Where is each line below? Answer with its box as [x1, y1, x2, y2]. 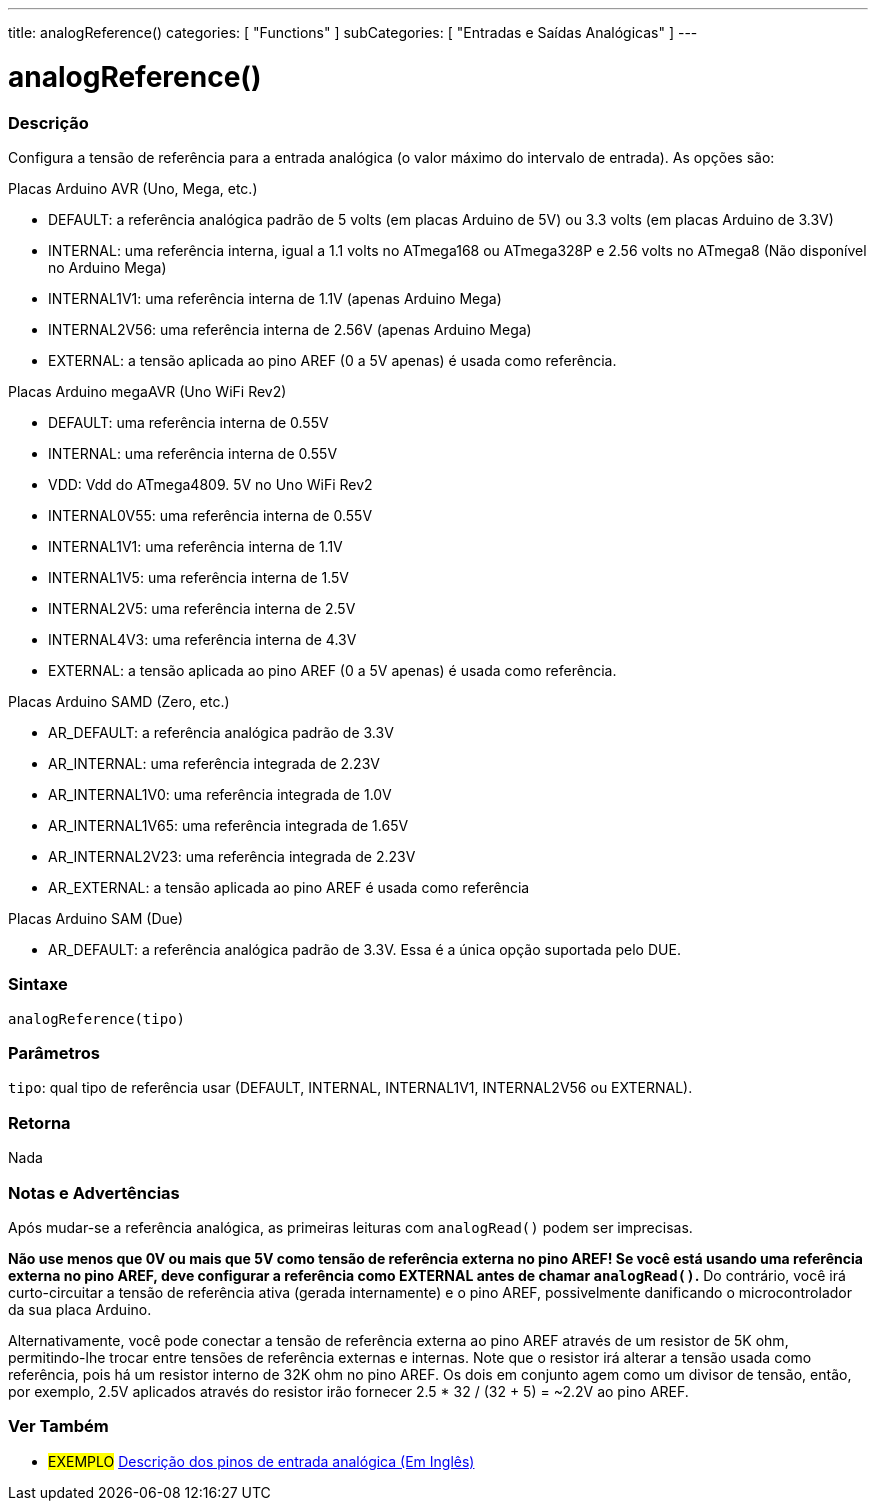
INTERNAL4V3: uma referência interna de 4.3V [48, 630, 357, 648]
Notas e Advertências [8, 1182, 180, 1203]
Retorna [8, 1112, 71, 1133]
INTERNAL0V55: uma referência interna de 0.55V [48, 506, 373, 524]
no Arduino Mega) [48, 258, 167, 276]
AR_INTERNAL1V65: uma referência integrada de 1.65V [48, 816, 409, 834]
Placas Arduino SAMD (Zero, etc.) [8, 692, 230, 710]
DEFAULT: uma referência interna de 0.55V [48, 413, 329, 431]
